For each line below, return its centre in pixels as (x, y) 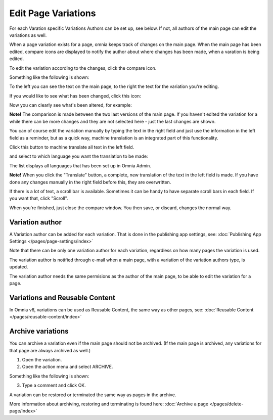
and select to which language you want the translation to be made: (79, 156)
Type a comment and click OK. (54, 385)
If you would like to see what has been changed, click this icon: (75, 96)
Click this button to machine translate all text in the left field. (72, 147)
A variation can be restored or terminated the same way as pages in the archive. (93, 395)
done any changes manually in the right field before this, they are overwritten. (90, 182)
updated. (19, 267)
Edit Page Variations (53, 13)
